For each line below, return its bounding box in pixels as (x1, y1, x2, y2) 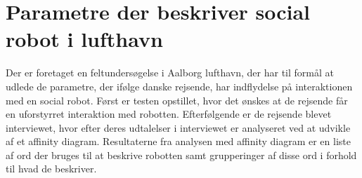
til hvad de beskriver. (6, 161, 97, 176)
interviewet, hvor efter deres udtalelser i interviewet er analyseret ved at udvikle (6, 120, 351, 135)
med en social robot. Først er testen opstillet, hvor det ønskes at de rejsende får (6, 93, 348, 107)
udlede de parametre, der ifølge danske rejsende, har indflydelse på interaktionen (6, 78, 353, 93)
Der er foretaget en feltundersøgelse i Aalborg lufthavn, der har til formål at (6, 65, 334, 80)
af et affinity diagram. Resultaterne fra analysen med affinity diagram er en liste (6, 134, 351, 149)
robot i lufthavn (6, 25, 163, 53)
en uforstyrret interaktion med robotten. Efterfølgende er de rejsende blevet (6, 107, 332, 121)
